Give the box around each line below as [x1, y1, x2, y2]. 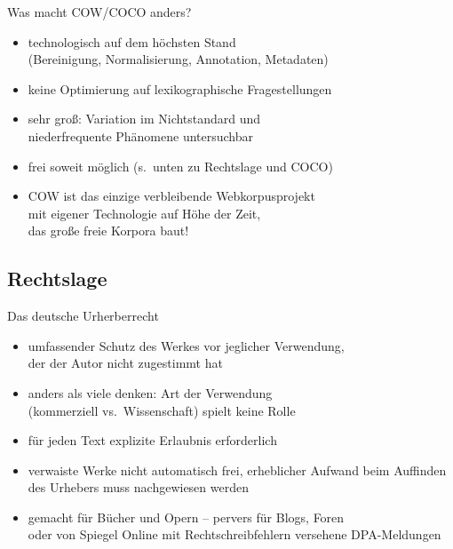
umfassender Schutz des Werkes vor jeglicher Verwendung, [28, 336, 345, 354]
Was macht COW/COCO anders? [7, 3, 192, 20]
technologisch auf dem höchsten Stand [28, 32, 236, 51]
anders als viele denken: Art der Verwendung [28, 383, 273, 402]
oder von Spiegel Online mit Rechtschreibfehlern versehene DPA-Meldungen [28, 525, 441, 544]
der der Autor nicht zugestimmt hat [28, 354, 223, 372]
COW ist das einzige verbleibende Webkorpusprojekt [28, 187, 315, 205]
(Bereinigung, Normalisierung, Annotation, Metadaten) [28, 50, 329, 68]
